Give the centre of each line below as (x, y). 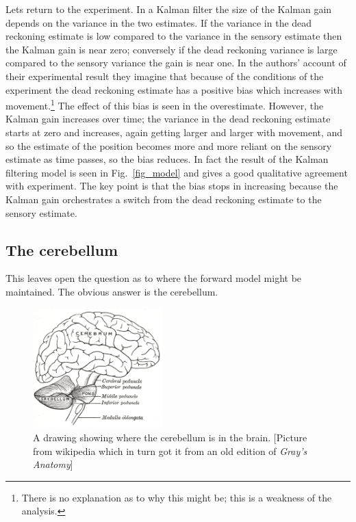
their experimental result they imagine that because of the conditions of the (165, 76)
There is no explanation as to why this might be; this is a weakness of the (177, 497)
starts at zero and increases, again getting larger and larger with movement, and (174, 132)
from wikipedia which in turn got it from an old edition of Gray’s (170, 451)
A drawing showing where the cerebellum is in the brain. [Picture (170, 437)
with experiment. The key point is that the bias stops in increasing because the (172, 186)
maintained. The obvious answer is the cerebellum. (112, 291)
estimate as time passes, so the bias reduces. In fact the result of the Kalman (167, 159)
